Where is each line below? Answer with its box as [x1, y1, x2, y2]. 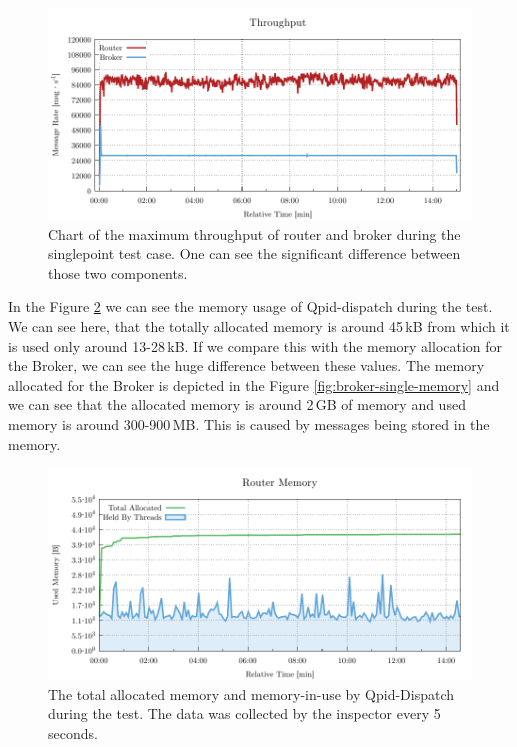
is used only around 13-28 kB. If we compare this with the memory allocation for [8, 335, 503, 356]
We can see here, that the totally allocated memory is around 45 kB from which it [8, 315, 510, 336]
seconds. [48, 722, 98, 743]
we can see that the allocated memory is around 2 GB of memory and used [8, 394, 466, 415]
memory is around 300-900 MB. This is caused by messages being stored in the [8, 413, 490, 434]
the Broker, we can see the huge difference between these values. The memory [8, 355, 485, 376]
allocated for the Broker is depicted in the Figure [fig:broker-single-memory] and [8, 374, 500, 395]
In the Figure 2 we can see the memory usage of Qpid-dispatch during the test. [8, 296, 493, 317]
